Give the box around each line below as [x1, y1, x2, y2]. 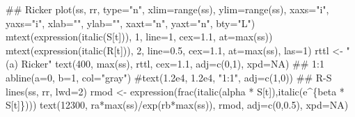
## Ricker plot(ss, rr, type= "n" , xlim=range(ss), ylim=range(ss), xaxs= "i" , [6, 2, 329, 16]
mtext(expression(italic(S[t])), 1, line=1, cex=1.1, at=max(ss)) [6, 29, 273, 44]
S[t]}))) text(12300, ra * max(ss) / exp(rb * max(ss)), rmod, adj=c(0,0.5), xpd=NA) [6, 97, 349, 112]
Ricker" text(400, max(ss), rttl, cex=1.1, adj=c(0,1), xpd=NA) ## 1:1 [21, 56, 324, 71]
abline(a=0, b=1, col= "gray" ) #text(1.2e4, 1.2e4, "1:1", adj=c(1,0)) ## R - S [6, 70, 332, 84]
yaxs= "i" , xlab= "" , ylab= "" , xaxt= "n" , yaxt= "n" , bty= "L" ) [6, 15, 255, 30]
